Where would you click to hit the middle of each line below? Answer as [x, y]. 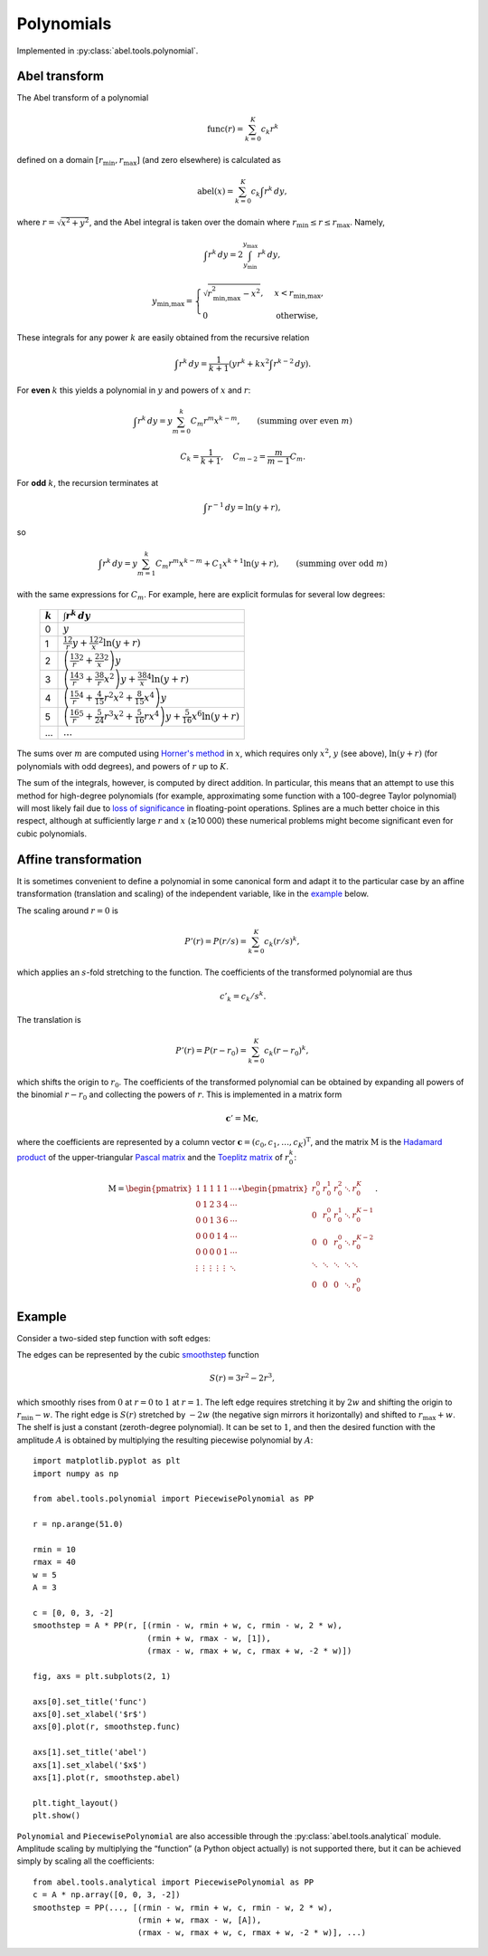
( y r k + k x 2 [249, 363]
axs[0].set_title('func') [90, 1701]
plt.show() [57, 1816]
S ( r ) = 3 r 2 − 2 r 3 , [242, 1378]
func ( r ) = [225, 129]
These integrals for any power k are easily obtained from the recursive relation [163, 338]
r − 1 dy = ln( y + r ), [244, 506]
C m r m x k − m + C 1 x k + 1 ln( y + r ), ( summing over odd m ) [271, 563]
